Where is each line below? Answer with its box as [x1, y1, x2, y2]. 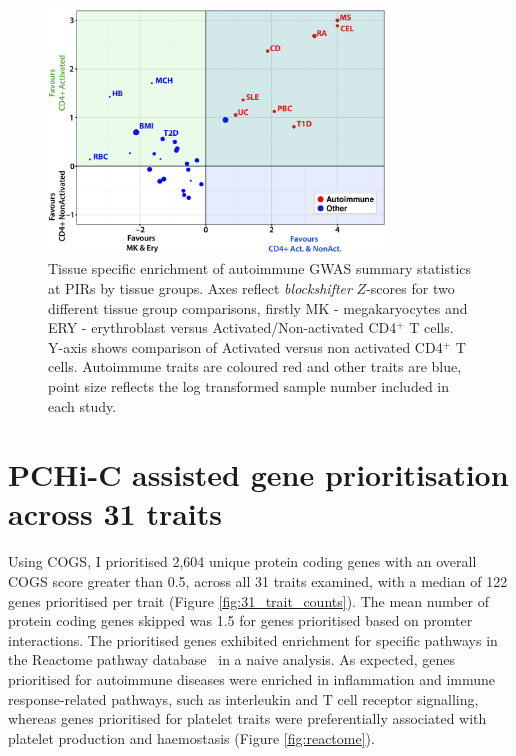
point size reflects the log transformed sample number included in [48, 375, 450, 396]
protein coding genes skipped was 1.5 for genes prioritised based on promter [8, 610, 473, 631]
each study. [48, 395, 117, 416]
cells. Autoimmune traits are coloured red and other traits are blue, [48, 356, 462, 377]
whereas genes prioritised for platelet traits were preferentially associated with [8, 708, 487, 729]
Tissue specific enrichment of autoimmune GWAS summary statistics [48, 258, 472, 279]
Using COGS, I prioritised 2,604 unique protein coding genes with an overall [8, 551, 477, 572]
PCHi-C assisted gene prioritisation [8, 454, 509, 495]
